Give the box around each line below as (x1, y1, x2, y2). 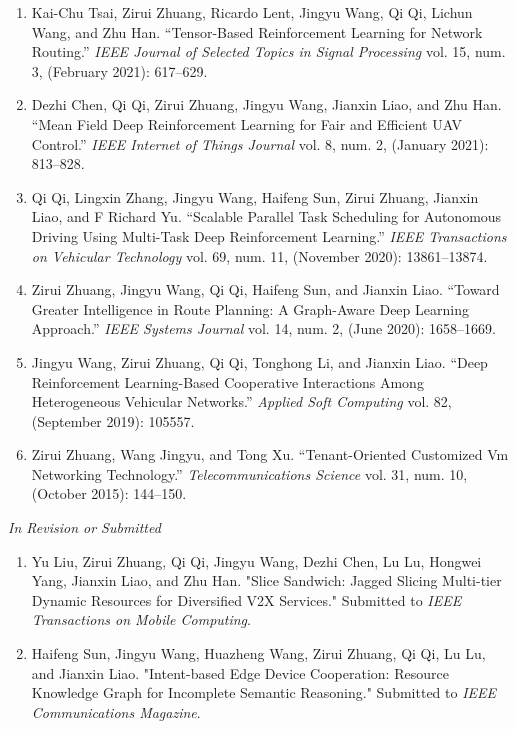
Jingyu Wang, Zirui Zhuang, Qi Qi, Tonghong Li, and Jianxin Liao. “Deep (31, 351, 488, 372)
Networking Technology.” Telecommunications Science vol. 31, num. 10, (31, 463, 468, 484)
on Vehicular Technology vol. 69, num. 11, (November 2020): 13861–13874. (31, 245, 488, 266)
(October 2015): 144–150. (31, 483, 187, 504)
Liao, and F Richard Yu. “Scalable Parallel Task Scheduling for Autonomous (31, 206, 502, 227)
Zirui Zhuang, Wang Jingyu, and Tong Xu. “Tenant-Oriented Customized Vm (31, 444, 509, 465)
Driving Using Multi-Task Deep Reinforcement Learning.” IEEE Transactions (31, 225, 507, 246)
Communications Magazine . (31, 701, 201, 722)
